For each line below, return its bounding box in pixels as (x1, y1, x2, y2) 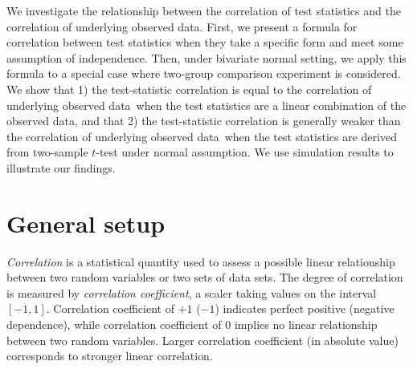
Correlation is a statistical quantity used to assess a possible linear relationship (6, 253, 395, 270)
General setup (6, 206, 166, 239)
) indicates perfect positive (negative (215, 300, 395, 317)
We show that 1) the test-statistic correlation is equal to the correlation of (6, 80, 372, 97)
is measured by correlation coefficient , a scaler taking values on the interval (6, 284, 377, 301)
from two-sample (6, 144, 88, 160)
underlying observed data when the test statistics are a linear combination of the (6, 96, 407, 113)
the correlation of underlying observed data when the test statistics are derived (6, 128, 397, 144)
